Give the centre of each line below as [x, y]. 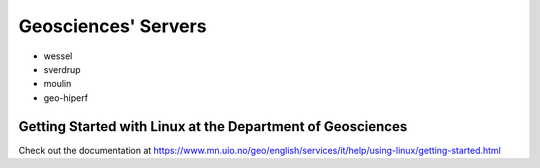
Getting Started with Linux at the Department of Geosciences [213, 126]
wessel [58, 56]
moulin [57, 84]
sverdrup [62, 69]
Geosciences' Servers [112, 26]
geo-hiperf [66, 97]
